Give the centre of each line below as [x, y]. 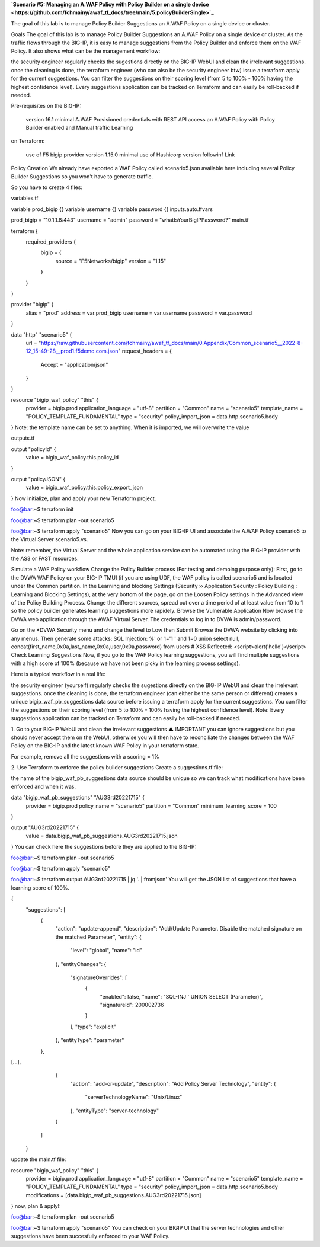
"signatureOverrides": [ [99, 977]
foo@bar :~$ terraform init [42, 509]
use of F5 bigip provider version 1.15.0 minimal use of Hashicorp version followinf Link [130, 155]
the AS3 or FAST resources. [45, 559]
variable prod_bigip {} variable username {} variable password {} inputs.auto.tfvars [112, 209]
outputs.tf [23, 438]
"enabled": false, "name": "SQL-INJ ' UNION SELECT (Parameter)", [181, 996]
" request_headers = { [145, 351]
